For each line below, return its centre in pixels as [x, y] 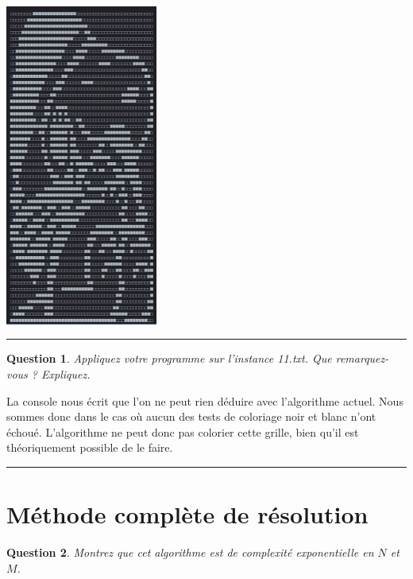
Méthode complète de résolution [187, 514]
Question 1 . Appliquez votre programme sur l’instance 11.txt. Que [169, 358]
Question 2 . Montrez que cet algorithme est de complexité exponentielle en [190, 552]
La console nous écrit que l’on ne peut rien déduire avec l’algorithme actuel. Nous [205, 400]
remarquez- [362, 358]
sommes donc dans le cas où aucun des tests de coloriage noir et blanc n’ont [191, 416]
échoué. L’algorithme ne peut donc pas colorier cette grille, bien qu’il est [183, 431]
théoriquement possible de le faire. [90, 447]
